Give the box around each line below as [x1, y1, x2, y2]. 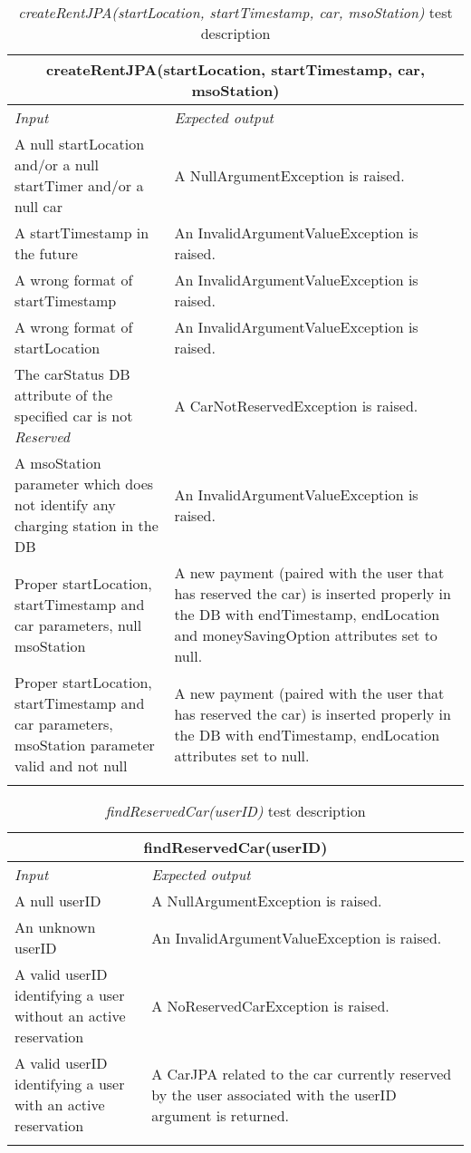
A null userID [14, 890, 101, 911]
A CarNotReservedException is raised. [174, 394, 418, 416]
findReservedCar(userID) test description [105, 800, 366, 821]
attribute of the [14, 384, 113, 405]
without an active [14, 1005, 126, 1026]
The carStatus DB [14, 363, 130, 384]
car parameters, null [14, 614, 142, 635]
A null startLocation [14, 133, 145, 154]
